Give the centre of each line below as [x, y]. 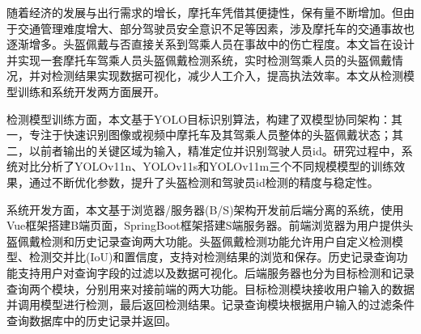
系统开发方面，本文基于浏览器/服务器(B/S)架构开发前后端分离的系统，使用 [205, 209]
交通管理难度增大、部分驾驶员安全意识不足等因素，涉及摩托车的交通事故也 [216, 28]
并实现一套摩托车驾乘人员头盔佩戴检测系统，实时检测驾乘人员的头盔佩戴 [199, 59]
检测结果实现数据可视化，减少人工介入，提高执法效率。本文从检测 [227, 76]
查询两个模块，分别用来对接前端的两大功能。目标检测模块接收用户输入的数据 [210, 288]
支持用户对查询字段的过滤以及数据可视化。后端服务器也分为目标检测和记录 [216, 272]
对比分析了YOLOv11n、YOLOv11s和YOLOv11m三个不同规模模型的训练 [206, 166]
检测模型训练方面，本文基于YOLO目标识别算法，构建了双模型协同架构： [199, 118]
